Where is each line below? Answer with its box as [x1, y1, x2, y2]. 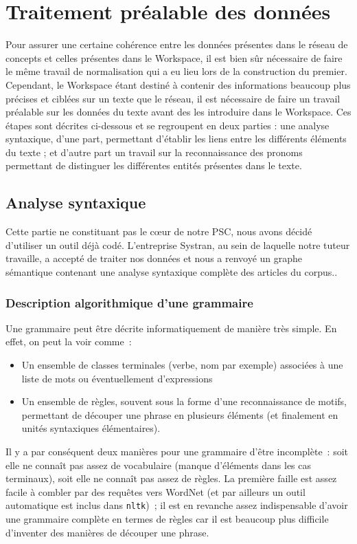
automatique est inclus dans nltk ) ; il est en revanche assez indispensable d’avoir [5, 498, 348, 512]
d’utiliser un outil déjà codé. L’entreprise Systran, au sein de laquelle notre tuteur [5, 237, 350, 252]
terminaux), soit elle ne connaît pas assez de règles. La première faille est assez [5, 471, 337, 486]
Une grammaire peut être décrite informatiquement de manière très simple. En [5, 320, 337, 335]
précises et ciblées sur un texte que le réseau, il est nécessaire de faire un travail [5, 91, 341, 105]
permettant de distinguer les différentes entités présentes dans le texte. [5, 158, 302, 173]
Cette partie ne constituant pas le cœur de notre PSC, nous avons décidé [5, 224, 312, 239]
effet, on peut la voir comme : [5, 334, 132, 349]
